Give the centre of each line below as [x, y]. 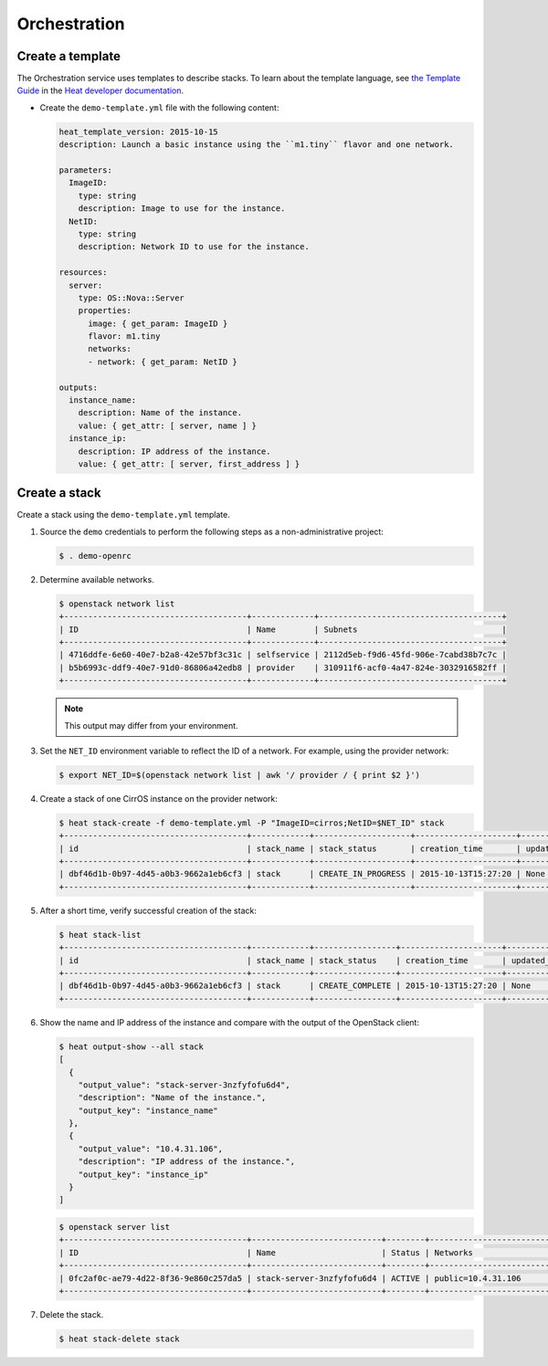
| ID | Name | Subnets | [283, 629]
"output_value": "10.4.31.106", [151, 1149]
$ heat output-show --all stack [132, 1046]
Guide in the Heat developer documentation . [100, 90]
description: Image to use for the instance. [182, 209]
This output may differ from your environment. [151, 725]
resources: [83, 273]
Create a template [68, 56]
